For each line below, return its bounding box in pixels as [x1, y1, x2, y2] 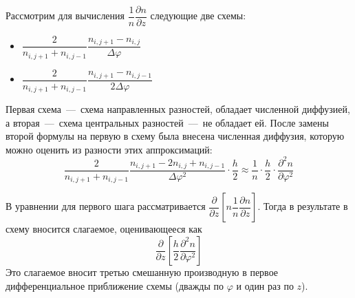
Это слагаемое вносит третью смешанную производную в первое [6, 265, 279, 279]
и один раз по [236, 278, 294, 292]
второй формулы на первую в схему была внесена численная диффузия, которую [6, 129, 345, 143]
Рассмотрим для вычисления [6, 8, 125, 23]
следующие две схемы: [150, 8, 246, 23]
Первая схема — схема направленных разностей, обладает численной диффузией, [6, 102, 350, 116]
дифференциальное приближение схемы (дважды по [6, 278, 224, 292]
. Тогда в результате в [257, 199, 348, 213]
